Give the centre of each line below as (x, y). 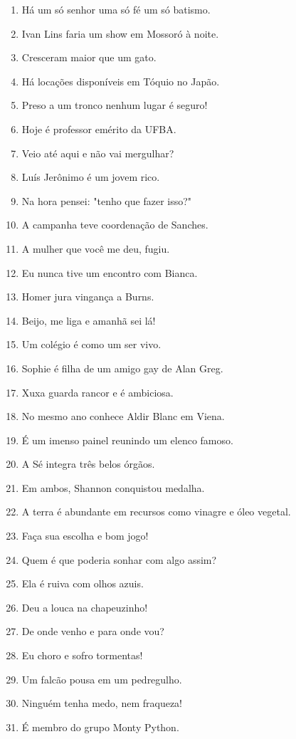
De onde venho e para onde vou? (93, 631)
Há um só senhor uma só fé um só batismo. (116, 9)
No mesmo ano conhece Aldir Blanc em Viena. (123, 416)
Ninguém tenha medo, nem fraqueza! (102, 703)
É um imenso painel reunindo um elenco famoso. (127, 440)
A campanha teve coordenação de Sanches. (115, 225)
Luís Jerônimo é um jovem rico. (91, 177)
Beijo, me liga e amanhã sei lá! (89, 320)
